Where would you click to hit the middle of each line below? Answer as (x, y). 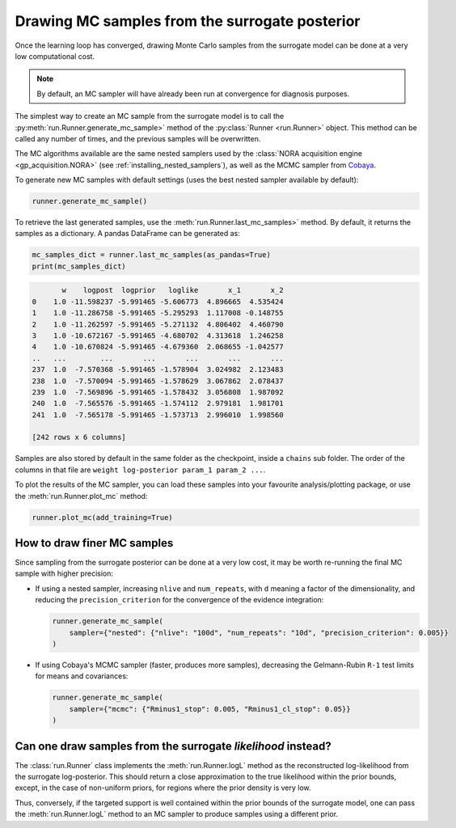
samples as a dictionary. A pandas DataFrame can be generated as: (127, 234)
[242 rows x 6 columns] (79, 437)
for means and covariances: (82, 676)
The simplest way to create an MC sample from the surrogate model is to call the (150, 116)
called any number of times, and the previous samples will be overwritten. (138, 138)
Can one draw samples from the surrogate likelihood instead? (173, 746)
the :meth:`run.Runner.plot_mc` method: (81, 496)
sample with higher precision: (64, 573)
